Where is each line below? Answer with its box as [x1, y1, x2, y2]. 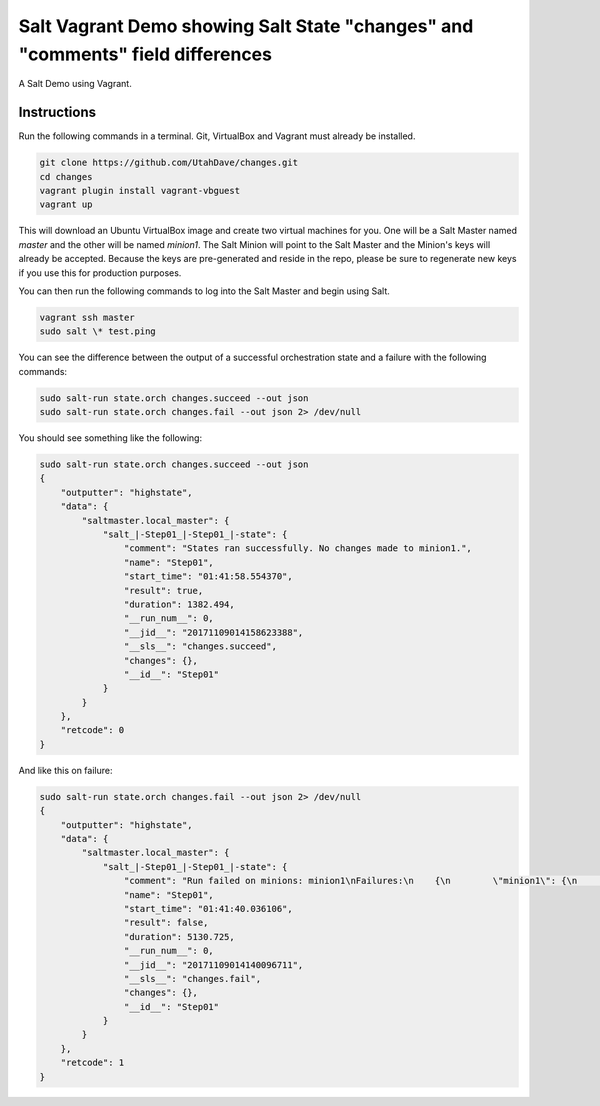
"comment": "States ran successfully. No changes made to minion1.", [123, 543, 472, 554]
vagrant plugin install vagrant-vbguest [39, 185, 240, 197]
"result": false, [123, 917, 209, 929]
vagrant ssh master [39, 311, 135, 323]
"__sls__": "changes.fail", [123, 973, 262, 984]
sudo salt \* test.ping [39, 326, 157, 337]
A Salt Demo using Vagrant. [18, 78, 132, 90]
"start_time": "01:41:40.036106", [123, 903, 294, 914]
